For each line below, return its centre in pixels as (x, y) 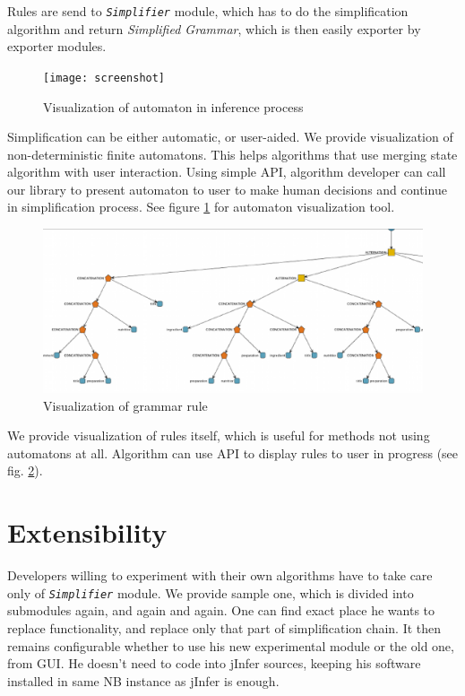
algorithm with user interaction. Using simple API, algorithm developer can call (227, 172)
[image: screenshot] (104, 78)
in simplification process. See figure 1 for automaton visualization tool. (201, 207)
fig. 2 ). (25, 470)
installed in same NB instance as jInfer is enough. (143, 680)
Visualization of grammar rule (125, 405)
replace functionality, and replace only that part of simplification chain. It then (224, 628)
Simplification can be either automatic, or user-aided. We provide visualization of (230, 137)
